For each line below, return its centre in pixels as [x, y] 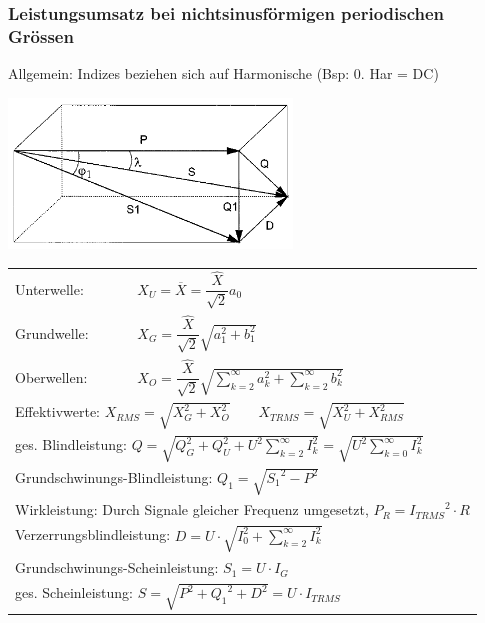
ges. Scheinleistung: [74, 592]
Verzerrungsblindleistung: [93, 534]
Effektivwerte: [58, 411]
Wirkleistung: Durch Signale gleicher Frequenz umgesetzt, [192, 509]
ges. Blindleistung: [71, 444]
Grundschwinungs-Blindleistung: [114, 476]
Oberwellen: [51, 376]
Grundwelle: [52, 332]
